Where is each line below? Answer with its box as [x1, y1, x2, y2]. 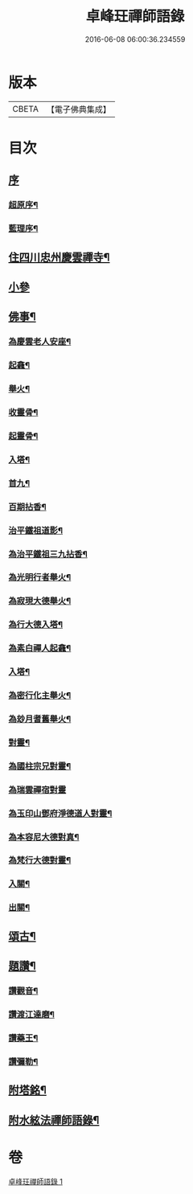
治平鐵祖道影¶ [8, 524, 63, 535]
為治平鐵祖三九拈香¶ [8, 548, 88, 560]
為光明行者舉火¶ [8, 572, 72, 583]
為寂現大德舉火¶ [8, 596, 72, 607]
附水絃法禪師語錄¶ [8, 1113, 100, 1126]
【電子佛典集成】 [46, 104, 111, 115]
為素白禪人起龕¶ [8, 642, 72, 654]
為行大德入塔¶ [8, 619, 63, 630]
